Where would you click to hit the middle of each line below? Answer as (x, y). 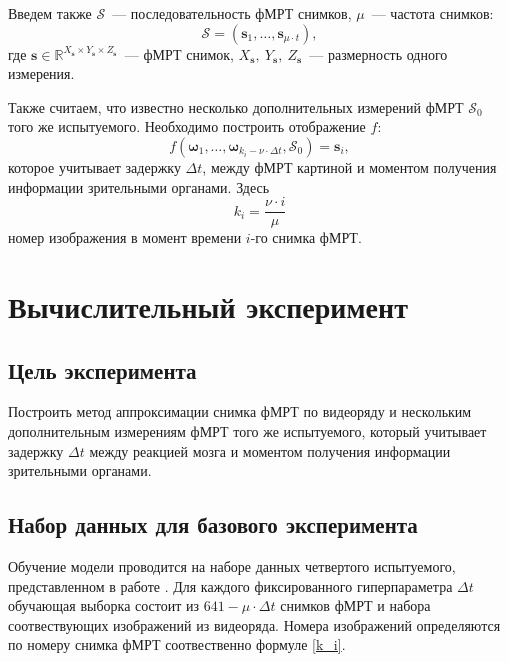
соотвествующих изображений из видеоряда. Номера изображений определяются (254, 624)
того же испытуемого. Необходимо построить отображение (187, 126)
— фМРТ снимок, (179, 53)
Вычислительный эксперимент (208, 306)
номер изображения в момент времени (125, 237)
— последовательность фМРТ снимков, (232, 13)
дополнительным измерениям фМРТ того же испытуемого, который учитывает (247, 430)
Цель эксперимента (102, 369)
